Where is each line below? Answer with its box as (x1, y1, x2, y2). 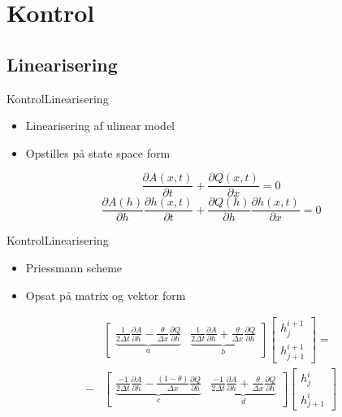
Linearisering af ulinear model (25, 117, 175, 134)
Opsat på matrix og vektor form (25, 286, 186, 303)
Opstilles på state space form (25, 144, 171, 161)
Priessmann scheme (25, 259, 123, 276)
